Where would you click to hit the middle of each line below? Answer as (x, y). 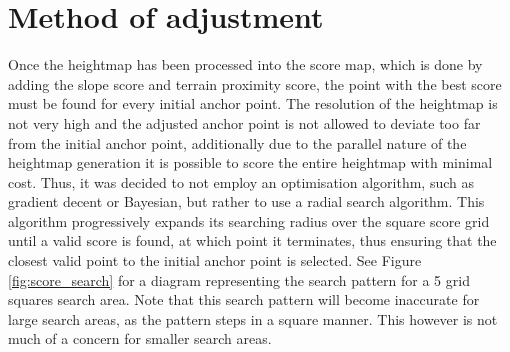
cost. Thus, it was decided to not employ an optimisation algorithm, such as (241, 181)
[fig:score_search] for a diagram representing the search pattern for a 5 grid (239, 279)
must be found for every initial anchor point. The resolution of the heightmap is (253, 103)
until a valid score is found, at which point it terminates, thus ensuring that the (252, 240)
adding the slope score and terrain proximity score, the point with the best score (255, 83)
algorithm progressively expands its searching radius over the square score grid (249, 220)
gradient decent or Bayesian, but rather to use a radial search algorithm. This (246, 201)
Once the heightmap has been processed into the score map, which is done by (245, 64)
